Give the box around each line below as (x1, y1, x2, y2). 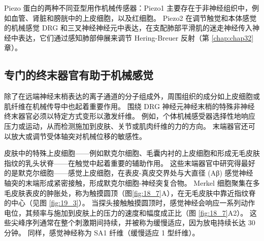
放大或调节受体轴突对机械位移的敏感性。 (11, 130, 146, 141)
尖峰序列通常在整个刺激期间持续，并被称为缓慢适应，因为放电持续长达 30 (11, 217, 255, 228)
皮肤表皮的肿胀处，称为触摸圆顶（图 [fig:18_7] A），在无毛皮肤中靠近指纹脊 (11, 187, 256, 198)
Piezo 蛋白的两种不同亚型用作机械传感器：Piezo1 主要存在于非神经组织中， (4, 3, 252, 13)
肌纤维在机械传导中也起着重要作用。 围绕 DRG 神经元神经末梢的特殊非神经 (4, 100, 255, 111)
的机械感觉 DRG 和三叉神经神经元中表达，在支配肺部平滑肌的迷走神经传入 (4, 22, 252, 33)
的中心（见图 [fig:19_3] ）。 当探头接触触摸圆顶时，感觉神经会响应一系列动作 (4, 197, 255, 208)
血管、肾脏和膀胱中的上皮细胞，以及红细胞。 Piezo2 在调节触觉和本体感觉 (11, 12, 257, 23)
